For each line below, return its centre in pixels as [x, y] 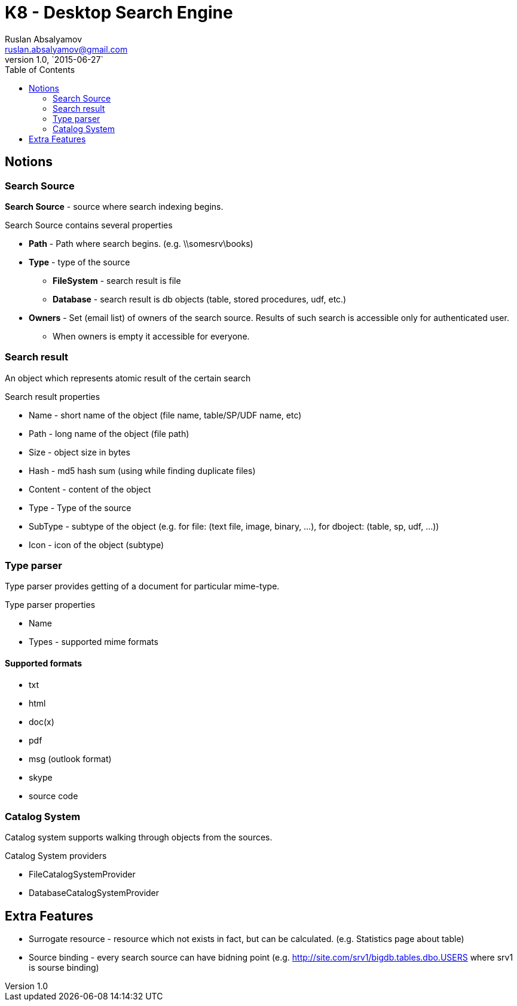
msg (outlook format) [70, 759]
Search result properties [53, 396]
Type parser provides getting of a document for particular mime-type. [142, 586]
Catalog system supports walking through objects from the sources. [139, 837]
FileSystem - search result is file [117, 280]
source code [53, 796]
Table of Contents [40, 69]
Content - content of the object [90, 489]
